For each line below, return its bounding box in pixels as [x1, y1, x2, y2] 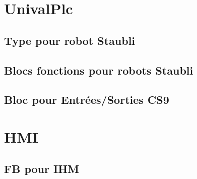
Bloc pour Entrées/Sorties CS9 [4, 92, 169, 107]
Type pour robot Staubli [4, 32, 136, 48]
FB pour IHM [4, 161, 79, 176]
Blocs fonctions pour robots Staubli [4, 62, 193, 78]
